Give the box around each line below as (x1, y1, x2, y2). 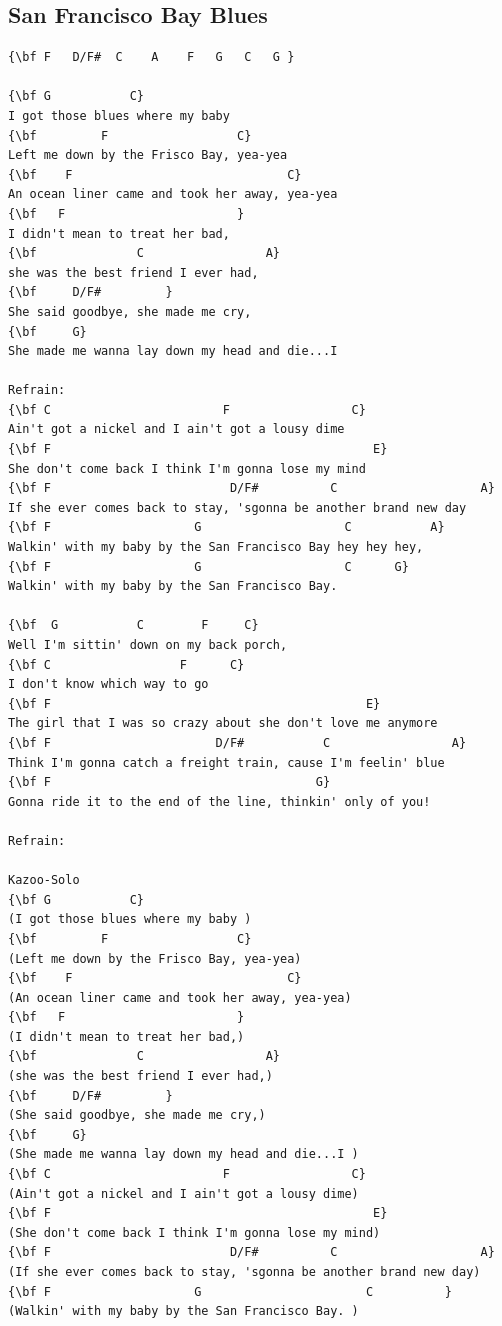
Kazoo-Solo (8, 873, 80, 888)
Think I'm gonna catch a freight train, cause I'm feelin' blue (8, 755, 445, 770)
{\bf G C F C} (8, 618, 259, 633)
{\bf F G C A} (8, 520, 445, 535)
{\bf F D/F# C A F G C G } (8, 50, 295, 65)
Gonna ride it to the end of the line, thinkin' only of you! (8, 794, 431, 809)
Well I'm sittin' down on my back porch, (8, 638, 288, 653)
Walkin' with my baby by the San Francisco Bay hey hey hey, (8, 540, 424, 555)
